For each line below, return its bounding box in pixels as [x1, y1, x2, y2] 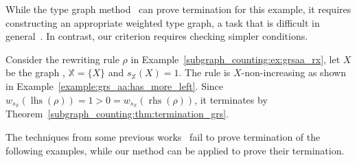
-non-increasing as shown [241, 65, 346, 80]
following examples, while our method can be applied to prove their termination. [5, 143, 345, 157]
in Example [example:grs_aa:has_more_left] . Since [5, 78, 224, 93]
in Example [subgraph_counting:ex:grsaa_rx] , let [130, 51, 341, 66]
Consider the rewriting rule [5, 51, 119, 66]
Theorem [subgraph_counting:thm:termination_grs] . [5, 106, 229, 121]
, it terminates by [194, 92, 268, 106]
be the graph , [5, 65, 65, 80]
